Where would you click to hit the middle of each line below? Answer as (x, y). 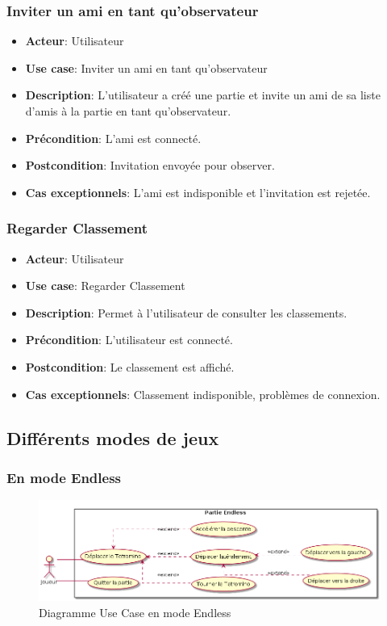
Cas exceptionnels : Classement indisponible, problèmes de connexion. (203, 394)
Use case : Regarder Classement (105, 286)
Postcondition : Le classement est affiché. (130, 366)
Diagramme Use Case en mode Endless (135, 612)
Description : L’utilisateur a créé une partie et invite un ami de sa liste (203, 95)
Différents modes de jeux (113, 437)
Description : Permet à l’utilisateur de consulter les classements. (186, 312)
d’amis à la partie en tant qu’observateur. (128, 111)
